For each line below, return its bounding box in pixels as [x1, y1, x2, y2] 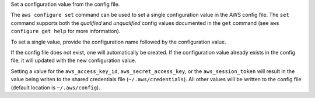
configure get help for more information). [10, 28, 121, 35]
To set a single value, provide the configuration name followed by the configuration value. [10, 38, 227, 45]
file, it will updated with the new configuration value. [10, 57, 136, 64]
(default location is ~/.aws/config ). [10, 84, 100, 91]
